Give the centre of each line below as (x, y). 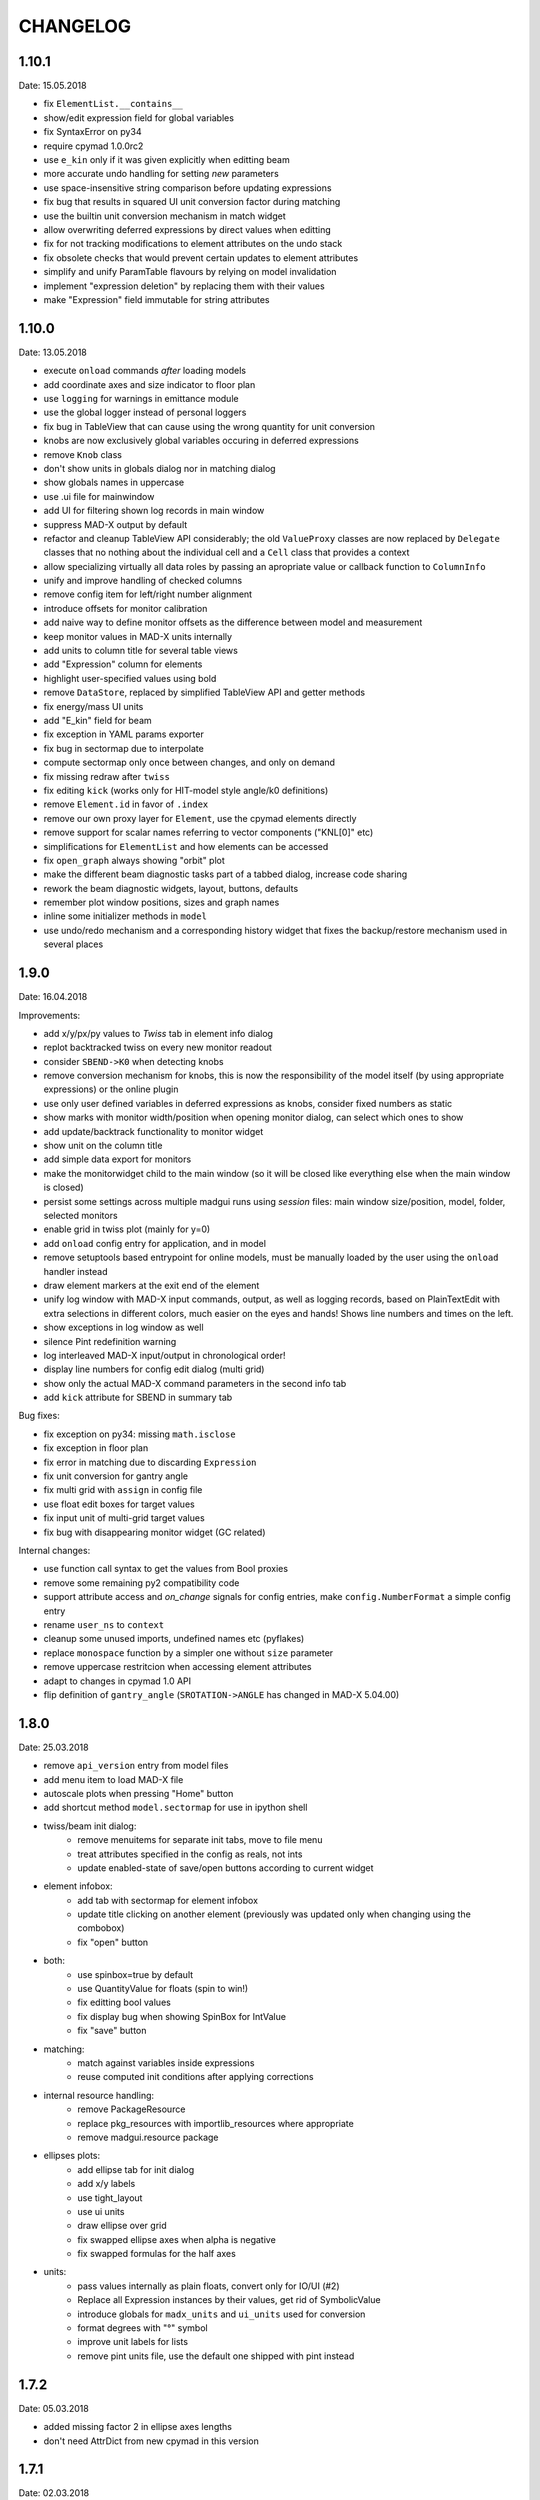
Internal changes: (54, 1550)
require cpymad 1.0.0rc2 (93, 146)
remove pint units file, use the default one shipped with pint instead (216, 2356)
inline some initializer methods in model (125, 916)
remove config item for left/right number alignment (148, 594)
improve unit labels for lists (133, 2342)
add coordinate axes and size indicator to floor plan (149, 384)
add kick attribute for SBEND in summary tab (138, 1397)
